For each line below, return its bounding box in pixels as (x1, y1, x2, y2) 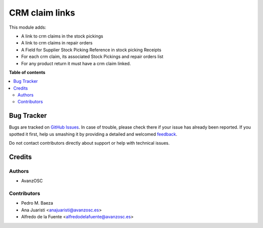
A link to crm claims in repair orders (21, 40, 93, 46)
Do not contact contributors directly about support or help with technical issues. (9, 140, 170, 146)
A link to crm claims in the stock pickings (21, 33, 103, 39)
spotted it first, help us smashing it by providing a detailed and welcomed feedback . (9, 131, 178, 137)
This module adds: (9, 24, 46, 30)
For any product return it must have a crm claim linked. (21, 60, 131, 66)
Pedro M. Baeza (21, 200, 54, 206)
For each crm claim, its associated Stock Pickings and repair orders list (21, 54, 164, 59)
